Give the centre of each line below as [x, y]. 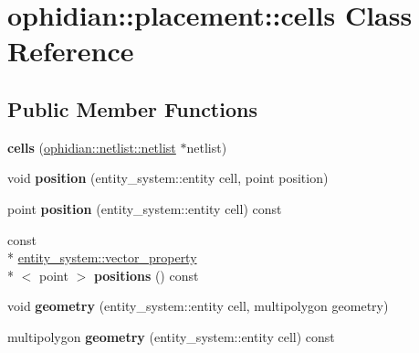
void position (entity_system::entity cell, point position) [168, 178]
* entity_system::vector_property [102, 257]
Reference [71, 51]
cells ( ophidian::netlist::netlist [92, 147]
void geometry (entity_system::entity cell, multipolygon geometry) [198, 306]
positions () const [146, 275]
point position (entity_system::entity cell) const [145, 208]
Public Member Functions [132, 108]
